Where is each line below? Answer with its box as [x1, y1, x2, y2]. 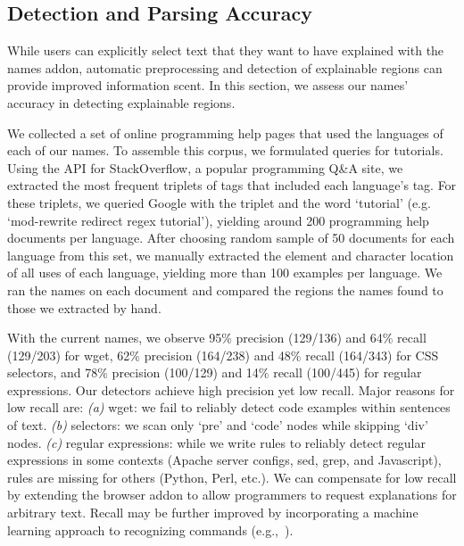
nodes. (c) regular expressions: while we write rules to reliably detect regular [7, 433, 426, 451]
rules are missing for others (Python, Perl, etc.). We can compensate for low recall [7, 467, 457, 486]
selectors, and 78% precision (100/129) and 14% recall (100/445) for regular [7, 363, 422, 382]
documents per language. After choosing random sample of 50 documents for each [7, 228, 455, 247]
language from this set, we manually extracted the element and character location [7, 245, 454, 264]
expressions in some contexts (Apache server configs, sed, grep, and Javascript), [7, 451, 442, 469]
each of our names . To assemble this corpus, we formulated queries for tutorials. [7, 141, 443, 160]
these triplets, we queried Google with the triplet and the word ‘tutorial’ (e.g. [7, 193, 431, 211]
